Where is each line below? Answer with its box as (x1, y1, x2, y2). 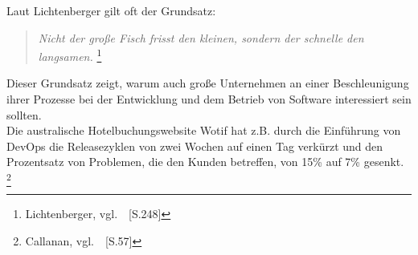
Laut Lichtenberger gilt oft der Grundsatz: (6, 2, 216, 18)
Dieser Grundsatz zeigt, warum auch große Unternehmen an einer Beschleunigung (6, 75, 409, 91)
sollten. (6, 106, 42, 123)
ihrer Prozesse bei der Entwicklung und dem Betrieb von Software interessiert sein (6, 91, 412, 107)
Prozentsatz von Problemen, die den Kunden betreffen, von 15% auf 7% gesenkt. (6, 153, 404, 170)
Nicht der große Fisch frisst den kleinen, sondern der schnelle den (38, 29, 364, 46)
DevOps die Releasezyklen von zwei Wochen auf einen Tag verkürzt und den (6, 137, 383, 154)
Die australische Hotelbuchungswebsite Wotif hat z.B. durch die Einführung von (6, 122, 401, 139)
